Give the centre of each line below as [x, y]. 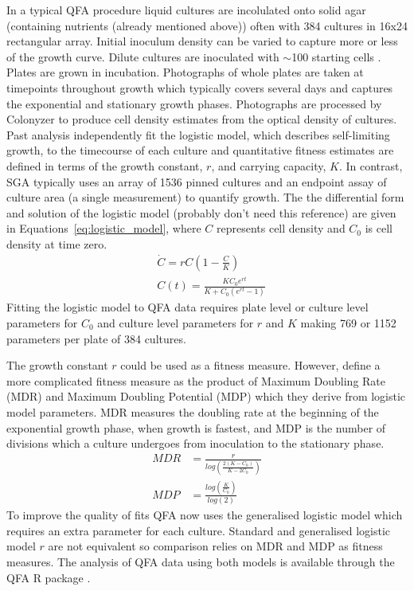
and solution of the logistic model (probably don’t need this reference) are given [201, 212]
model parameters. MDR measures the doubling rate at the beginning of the [193, 411]
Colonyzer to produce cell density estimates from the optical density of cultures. [202, 119]
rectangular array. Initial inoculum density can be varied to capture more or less [202, 41]
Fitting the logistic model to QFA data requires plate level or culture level [187, 307]
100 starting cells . [336, 56]
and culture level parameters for [176, 322]
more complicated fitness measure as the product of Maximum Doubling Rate [196, 380]
